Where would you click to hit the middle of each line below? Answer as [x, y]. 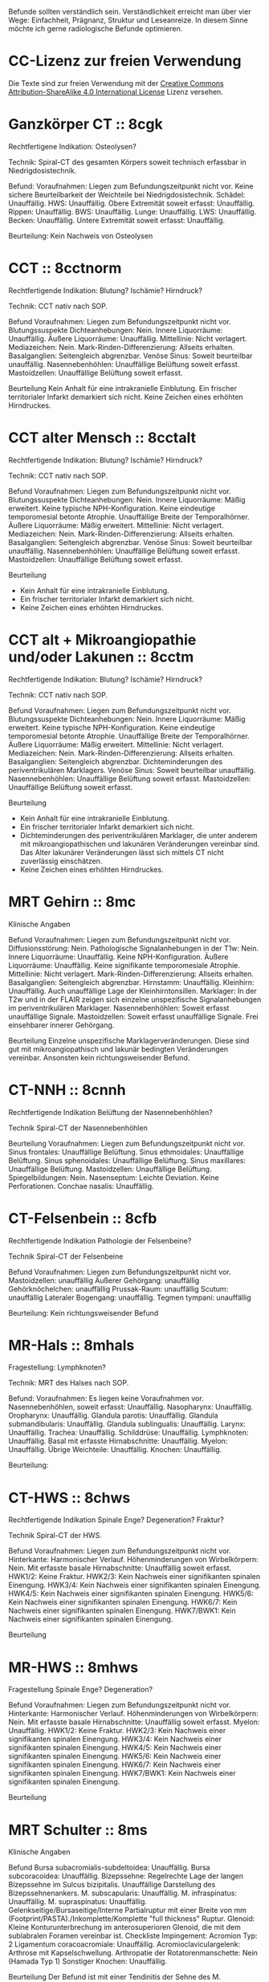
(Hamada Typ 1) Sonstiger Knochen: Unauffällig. [88, 1961]
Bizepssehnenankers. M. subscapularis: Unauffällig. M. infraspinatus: [122, 1893]
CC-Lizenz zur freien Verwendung [125, 61]
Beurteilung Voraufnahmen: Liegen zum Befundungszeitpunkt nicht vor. [127, 1143]
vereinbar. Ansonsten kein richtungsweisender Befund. [99, 1057]
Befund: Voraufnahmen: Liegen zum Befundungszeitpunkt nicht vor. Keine [131, 186]
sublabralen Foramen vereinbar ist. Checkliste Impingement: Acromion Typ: [133, 1936]
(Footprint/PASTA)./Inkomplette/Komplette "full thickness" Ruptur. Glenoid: [132, 1919]
